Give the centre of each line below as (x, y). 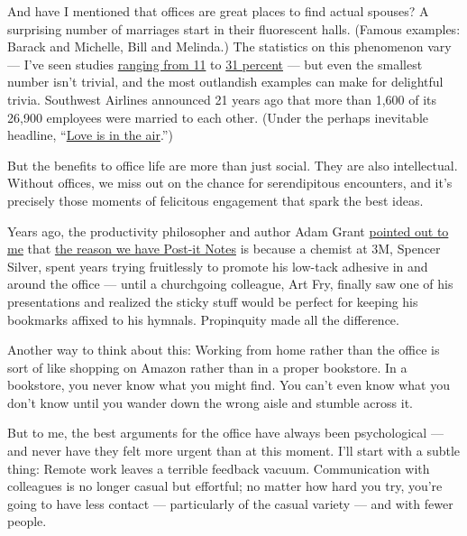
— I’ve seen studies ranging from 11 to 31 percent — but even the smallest (215, 64)
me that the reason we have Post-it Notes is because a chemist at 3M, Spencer (224, 249)
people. (27, 521)
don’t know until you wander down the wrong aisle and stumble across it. (210, 402)
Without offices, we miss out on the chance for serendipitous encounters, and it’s (230, 183)
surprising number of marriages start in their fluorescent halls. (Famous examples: (234, 28)
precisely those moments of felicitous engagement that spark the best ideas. (215, 200)
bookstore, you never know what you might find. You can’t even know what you (229, 385)
